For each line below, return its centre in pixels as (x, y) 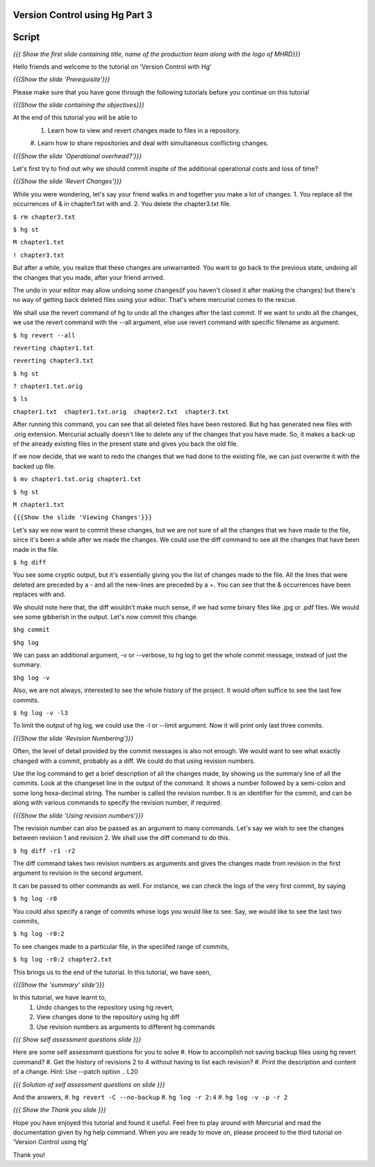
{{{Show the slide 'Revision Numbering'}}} (73, 738)
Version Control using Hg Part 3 (83, 15)
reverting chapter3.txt (53, 361)
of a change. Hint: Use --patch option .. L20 (75, 1072)
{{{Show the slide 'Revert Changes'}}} (67, 181)
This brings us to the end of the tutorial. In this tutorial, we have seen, (112, 972)
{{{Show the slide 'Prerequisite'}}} (61, 79)
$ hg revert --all (44, 335)
